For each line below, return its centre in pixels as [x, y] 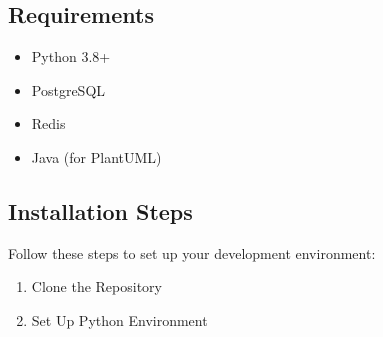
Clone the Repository [96, 286]
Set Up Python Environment [119, 319]
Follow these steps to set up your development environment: [192, 252]
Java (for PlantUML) [96, 156]
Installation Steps [100, 210]
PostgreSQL [68, 89]
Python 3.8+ [71, 56]
